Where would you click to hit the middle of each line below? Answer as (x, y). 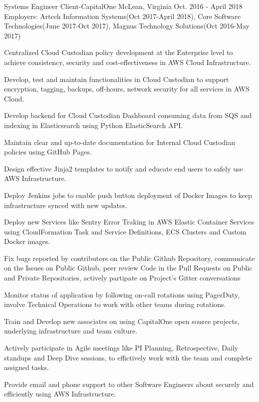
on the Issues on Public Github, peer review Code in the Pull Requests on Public (128, 268)
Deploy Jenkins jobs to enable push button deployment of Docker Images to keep (128, 195)
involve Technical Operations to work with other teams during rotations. (115, 304)
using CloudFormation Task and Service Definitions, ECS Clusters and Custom (125, 231)
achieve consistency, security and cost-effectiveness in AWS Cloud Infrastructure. (128, 62)
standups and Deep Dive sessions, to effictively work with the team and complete (128, 357)
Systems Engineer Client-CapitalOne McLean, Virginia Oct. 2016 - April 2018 (123, 6)
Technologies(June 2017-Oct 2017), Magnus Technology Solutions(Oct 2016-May (127, 26)
